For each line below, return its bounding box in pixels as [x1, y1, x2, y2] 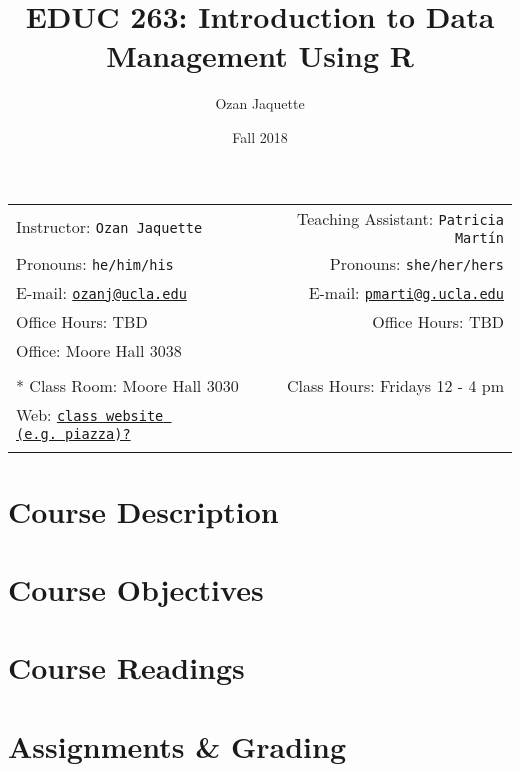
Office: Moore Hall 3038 [16, 338, 182, 362]
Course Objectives [8, 569, 264, 610]
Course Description [8, 490, 279, 531]
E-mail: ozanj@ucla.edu [16, 280, 187, 304]
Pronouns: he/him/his [16, 251, 174, 275]
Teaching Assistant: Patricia [296, 206, 504, 230]
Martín [454, 229, 504, 246]
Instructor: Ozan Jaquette [16, 214, 203, 238]
